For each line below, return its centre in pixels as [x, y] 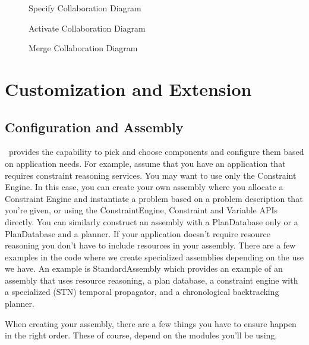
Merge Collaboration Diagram [83, 48]
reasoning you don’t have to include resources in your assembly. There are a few [150, 245]
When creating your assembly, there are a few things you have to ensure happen [151, 323]
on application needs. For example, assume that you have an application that [145, 163]
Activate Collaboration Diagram [87, 28]
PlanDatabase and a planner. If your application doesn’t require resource [138, 233]
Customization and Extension [128, 88]
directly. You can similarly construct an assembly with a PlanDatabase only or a [152, 221]
